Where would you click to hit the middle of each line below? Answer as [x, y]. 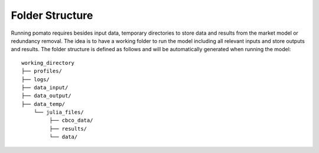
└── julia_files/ [58, 112]
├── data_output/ [46, 96]
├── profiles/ [42, 71]
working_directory [48, 63]
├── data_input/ [45, 87]
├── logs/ [35, 79]
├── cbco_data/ [71, 120]
